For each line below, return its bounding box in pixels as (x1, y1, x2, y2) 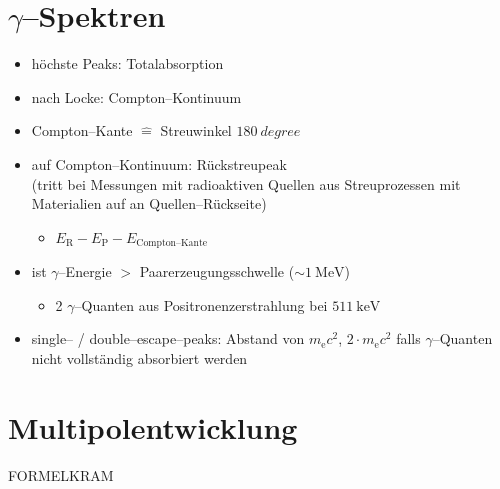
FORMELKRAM (8, 464, 114, 485)
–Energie (58, 261, 112, 282)
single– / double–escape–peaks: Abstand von (31, 328, 305, 349)
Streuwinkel (160, 120, 232, 141)
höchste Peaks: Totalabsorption (31, 53, 224, 74)
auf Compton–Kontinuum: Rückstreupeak (31, 153, 287, 174)
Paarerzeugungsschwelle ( (139, 261, 295, 282)
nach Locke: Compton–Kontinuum (31, 86, 242, 107)
